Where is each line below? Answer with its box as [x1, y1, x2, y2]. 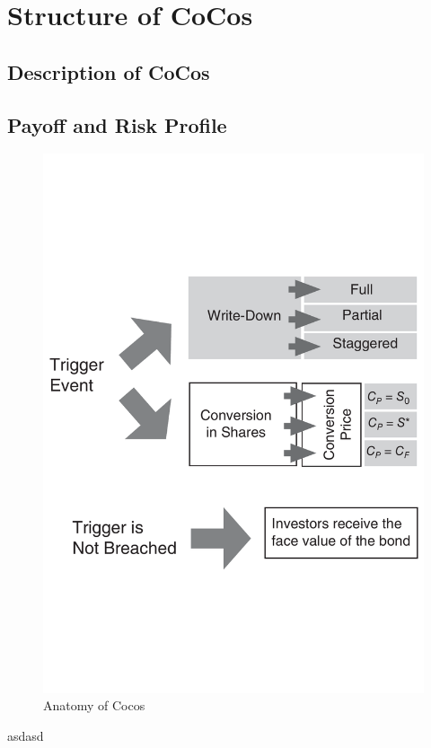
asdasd [7, 726, 44, 745]
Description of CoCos [7, 57, 210, 85]
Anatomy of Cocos [43, 696, 145, 715]
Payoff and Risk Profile [7, 110, 227, 138]
